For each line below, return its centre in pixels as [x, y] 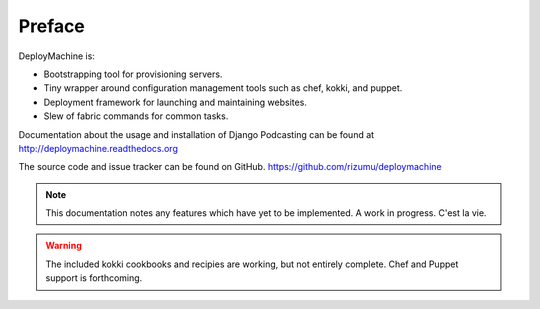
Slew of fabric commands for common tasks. [136, 116]
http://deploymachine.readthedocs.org [98, 148]
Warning [63, 246]
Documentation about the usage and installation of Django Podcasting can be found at [196, 134]
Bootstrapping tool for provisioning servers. [133, 74]
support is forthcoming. [94, 278]
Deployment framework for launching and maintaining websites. [175, 102]
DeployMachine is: [56, 56]
